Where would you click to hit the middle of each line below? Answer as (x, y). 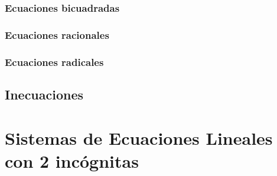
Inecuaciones (44, 94)
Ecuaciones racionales (57, 34)
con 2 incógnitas (72, 160)
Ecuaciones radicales (54, 62)
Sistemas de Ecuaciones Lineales (139, 137)
